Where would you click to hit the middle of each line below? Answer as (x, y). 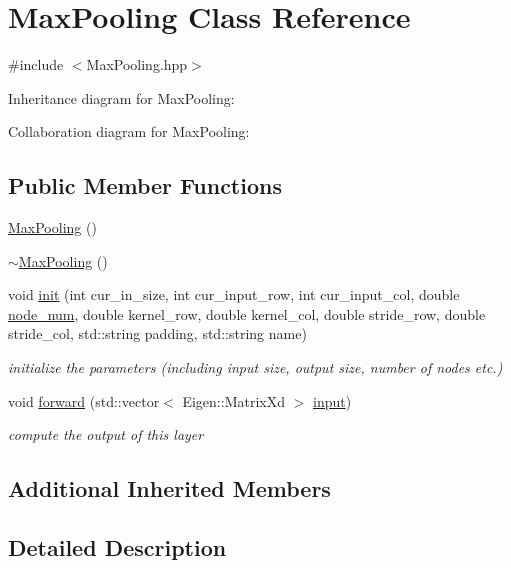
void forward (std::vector (84, 400)
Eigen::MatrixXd (233, 400)
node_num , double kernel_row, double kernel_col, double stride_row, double (247, 313)
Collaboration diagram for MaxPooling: (129, 131)
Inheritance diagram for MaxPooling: (121, 97)
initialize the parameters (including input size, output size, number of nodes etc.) (255, 367)
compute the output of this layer (106, 434)
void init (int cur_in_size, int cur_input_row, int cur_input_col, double (234, 294)
